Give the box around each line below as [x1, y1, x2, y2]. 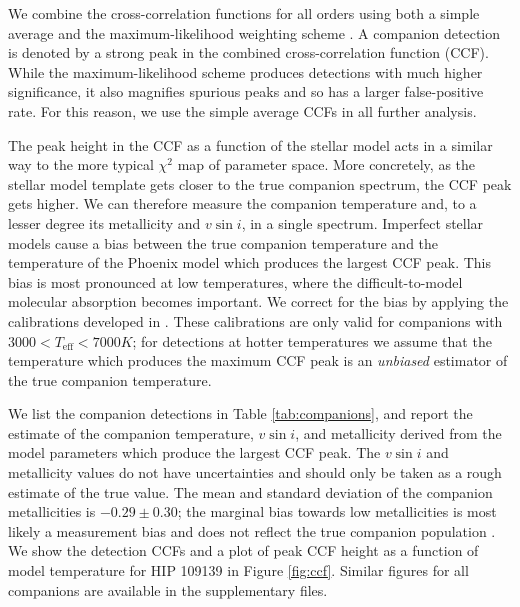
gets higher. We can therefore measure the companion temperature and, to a [8, 193, 477, 214]
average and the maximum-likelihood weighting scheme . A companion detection [8, 22, 501, 43]
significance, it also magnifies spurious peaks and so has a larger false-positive [8, 81, 484, 102]
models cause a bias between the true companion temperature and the [8, 232, 439, 253]
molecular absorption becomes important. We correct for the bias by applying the [8, 291, 509, 312]
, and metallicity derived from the [295, 422, 502, 443]
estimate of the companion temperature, [8, 422, 254, 443]
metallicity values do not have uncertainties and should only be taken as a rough [8, 462, 502, 483]
